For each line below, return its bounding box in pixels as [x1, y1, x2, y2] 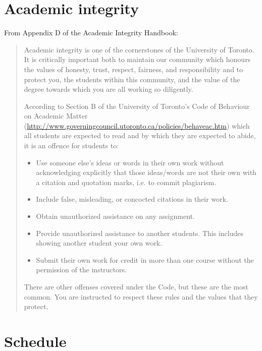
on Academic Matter [24, 110, 88, 121]
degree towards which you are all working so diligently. [24, 84, 193, 94]
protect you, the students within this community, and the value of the [24, 74, 240, 84]
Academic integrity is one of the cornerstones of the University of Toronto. [24, 44, 254, 54]
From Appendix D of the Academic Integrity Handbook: [4, 27, 178, 38]
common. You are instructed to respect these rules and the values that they [24, 291, 258, 302]
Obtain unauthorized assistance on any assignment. [36, 211, 195, 221]
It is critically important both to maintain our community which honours [24, 54, 251, 65]
